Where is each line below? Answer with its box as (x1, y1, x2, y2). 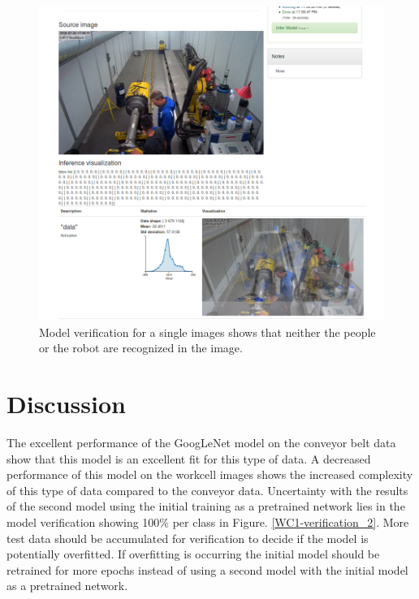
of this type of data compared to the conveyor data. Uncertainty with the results (6, 481, 408, 498)
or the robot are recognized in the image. (39, 339, 243, 356)
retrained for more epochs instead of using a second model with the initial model (6, 561, 408, 578)
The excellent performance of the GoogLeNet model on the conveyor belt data (6, 434, 396, 451)
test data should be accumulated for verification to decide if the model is (6, 529, 369, 546)
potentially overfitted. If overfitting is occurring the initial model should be (6, 545, 380, 562)
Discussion (6, 387, 126, 420)
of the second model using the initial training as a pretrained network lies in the (6, 498, 405, 515)
